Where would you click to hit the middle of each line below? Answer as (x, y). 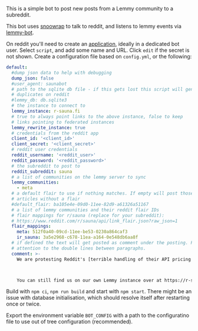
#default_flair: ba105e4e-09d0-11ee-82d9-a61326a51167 (80, 204)
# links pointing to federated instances (63, 122)
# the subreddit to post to (46, 166)
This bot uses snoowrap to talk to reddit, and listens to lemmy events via (94, 26)
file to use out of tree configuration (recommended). (70, 322)
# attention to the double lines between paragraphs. (79, 248)
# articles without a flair (46, 199)
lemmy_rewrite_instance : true (48, 127)
